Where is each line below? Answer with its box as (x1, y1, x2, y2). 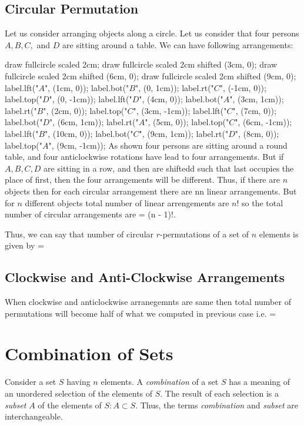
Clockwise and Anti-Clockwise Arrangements (5, 268, 285, 286)
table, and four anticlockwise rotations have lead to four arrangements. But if (5, 150, 284, 163)
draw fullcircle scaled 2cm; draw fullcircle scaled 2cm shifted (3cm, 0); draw (5, 58, 278, 71)
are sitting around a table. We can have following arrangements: (62, 38, 293, 51)
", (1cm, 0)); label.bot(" (44, 81, 129, 93)
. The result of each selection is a (160, 387, 279, 399)
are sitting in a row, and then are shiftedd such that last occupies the (44, 162, 294, 174)
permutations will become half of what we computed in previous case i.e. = (5, 307, 276, 319)
